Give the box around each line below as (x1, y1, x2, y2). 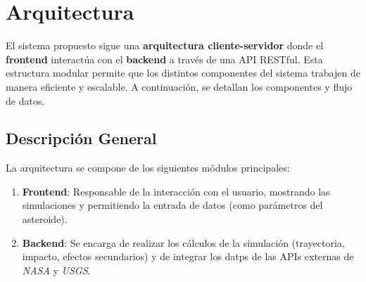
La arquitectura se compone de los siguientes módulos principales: (6, 160, 290, 175)
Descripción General (6, 127, 157, 149)
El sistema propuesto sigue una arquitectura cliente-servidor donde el (6, 38, 324, 53)
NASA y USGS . (22, 262, 91, 277)
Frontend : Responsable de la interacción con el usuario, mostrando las (22, 184, 330, 198)
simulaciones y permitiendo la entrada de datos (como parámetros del (22, 198, 323, 212)
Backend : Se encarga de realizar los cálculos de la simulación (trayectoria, (22, 235, 345, 250)
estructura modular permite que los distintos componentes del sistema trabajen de (6, 65, 360, 80)
